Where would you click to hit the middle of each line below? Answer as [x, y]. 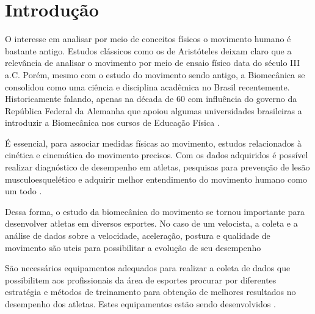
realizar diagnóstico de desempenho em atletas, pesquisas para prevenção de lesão [157, 167]
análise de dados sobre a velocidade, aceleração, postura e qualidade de [138, 236]
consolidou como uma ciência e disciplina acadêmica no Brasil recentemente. [147, 86]
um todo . [24, 191]
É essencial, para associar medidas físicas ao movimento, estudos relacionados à [153, 143]
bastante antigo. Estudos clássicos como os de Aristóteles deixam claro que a [148, 50]
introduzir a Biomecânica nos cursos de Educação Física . [112, 122]
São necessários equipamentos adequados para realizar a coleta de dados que [148, 268]
